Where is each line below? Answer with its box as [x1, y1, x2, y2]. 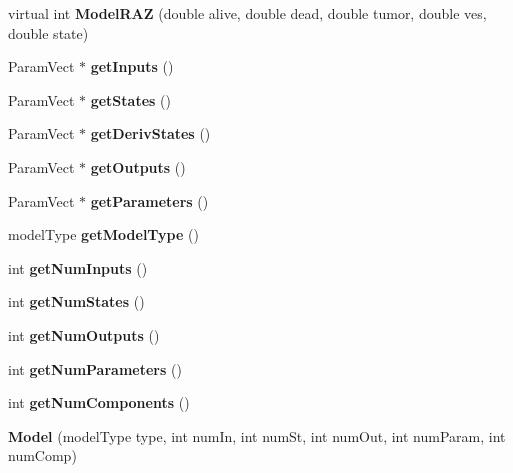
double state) [8, 22, 89, 43]
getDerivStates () [90, 123, 211, 144]
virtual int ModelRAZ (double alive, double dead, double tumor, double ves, [8, 3, 487, 23]
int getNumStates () [8, 291, 145, 312]
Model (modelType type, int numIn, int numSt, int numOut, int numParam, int [8, 425, 506, 446]
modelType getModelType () [8, 224, 199, 245]
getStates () [90, 89, 171, 110]
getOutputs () [90, 156, 186, 177]
